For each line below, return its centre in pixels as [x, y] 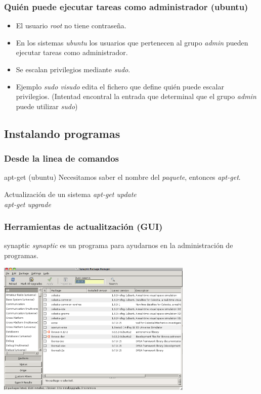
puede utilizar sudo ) [47, 106]
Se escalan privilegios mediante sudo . [73, 69]
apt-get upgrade [28, 204]
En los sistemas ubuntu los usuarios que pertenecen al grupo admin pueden [132, 42]
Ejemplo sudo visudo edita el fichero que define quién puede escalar [120, 86]
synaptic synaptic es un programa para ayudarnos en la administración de [119, 245]
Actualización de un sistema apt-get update [70, 194]
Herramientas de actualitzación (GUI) [83, 227]
